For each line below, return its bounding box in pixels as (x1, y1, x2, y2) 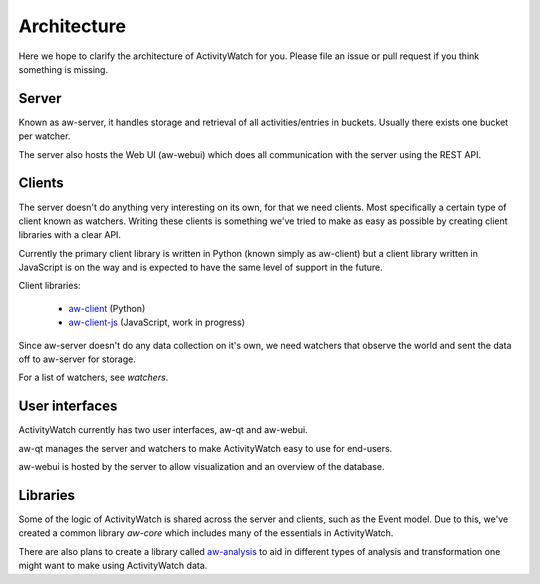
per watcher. (18, 130, 71, 142)
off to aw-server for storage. (18, 353, 137, 365)
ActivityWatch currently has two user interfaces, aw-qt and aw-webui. (18, 424, 309, 436)
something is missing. (18, 63, 109, 75)
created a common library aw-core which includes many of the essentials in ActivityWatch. (18, 527, 394, 539)
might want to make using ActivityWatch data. (18, 560, 208, 572)
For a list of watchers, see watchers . (18, 371, 169, 384)
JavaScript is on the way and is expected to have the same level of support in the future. (18, 261, 384, 274)
